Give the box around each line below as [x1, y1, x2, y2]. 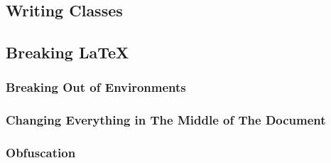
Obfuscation [6, 144, 76, 162]
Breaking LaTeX [6, 41, 129, 63]
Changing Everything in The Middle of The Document [6, 111, 326, 129]
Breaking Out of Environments [6, 78, 186, 96]
